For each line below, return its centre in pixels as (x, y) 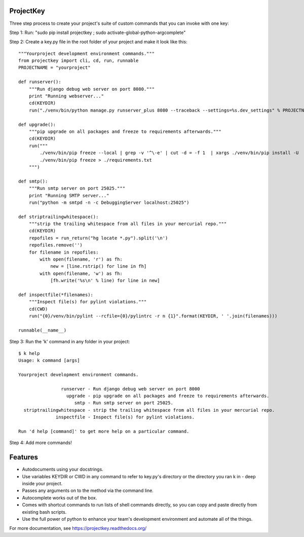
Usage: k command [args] (49, 361)
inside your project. (42, 484)
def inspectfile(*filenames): (56, 295)
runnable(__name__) (43, 330)
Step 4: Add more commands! (41, 443)
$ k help (29, 353)
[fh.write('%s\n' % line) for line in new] (105, 281)
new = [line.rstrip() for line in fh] (99, 266)
